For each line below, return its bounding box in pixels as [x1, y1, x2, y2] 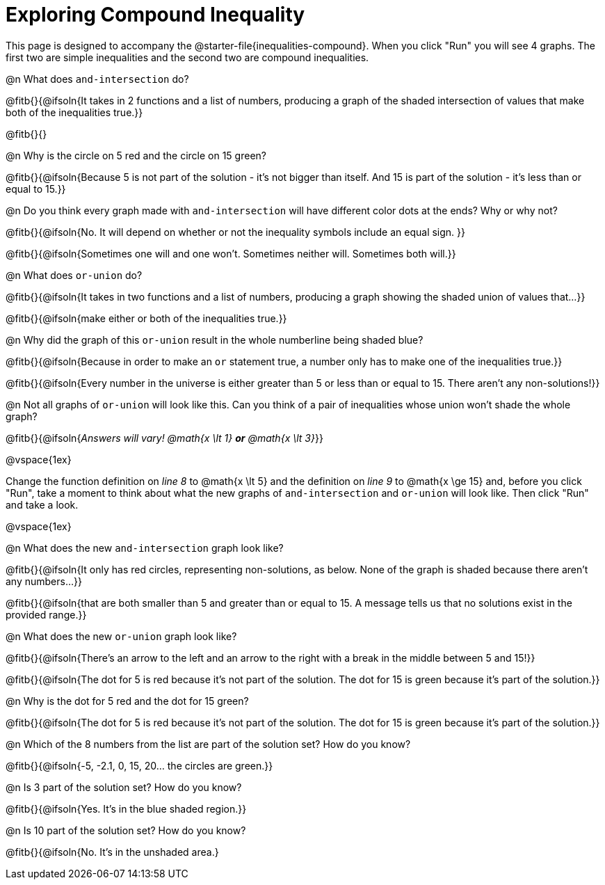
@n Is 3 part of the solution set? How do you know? [6, 781, 242, 793]
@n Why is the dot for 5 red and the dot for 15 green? [6, 694, 249, 707]
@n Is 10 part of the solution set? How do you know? [6, 824, 246, 836]
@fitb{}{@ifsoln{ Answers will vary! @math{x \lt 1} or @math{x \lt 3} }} [6, 431, 323, 444]
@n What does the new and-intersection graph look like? [6, 541, 284, 554]
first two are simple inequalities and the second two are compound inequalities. [6, 51, 369, 63]
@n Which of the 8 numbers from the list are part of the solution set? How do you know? [6, 737, 411, 750]
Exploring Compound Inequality [6, 3, 305, 26]
